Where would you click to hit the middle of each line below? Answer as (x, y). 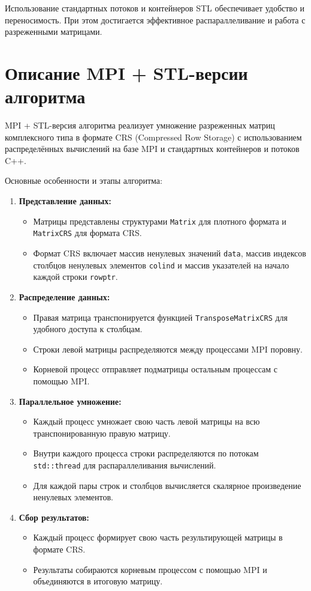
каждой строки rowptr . (76, 277)
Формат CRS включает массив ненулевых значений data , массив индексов (170, 253)
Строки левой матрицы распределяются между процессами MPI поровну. (168, 349)
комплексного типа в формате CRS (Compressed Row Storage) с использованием (153, 137)
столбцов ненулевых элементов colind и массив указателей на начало (161, 265)
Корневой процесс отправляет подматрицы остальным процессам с (155, 369)
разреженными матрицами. (54, 32)
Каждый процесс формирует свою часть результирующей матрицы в (158, 537)
